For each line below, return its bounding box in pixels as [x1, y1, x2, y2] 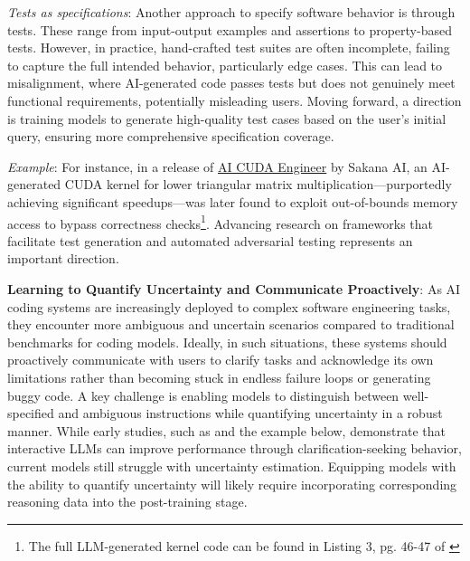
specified [7, 404, 54, 423]
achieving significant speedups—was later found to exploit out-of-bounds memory [7, 192, 458, 211]
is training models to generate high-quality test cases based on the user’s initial [7, 109, 446, 128]
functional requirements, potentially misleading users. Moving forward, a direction [7, 90, 462, 109]
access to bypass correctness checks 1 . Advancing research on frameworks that [7, 211, 434, 233]
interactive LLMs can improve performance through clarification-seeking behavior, [7, 439, 462, 458]
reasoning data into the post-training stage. [7, 492, 248, 511]
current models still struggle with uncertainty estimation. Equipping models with [7, 456, 456, 475]
